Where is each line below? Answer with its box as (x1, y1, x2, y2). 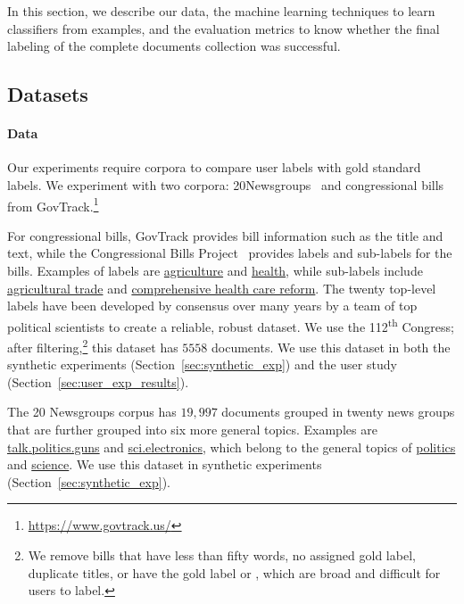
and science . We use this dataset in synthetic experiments (7, 455, 322, 474)
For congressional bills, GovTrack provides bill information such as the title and (7, 226, 443, 244)
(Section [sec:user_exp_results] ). (7, 372, 189, 391)
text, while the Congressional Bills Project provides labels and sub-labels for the (7, 244, 452, 262)
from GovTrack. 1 (7, 194, 99, 215)
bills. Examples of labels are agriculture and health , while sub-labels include (7, 261, 423, 279)
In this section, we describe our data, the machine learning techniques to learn (7, 2, 435, 20)
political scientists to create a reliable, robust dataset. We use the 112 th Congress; (7, 314, 454, 335)
